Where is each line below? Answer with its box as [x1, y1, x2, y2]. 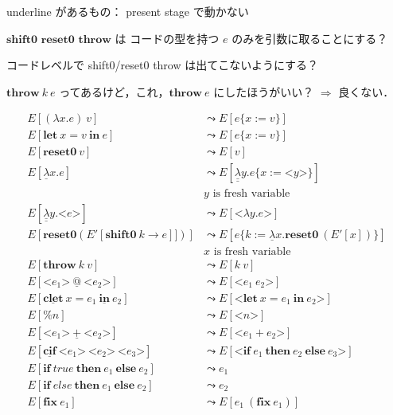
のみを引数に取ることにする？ [232, 29, 388, 46]
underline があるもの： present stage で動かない [6, 3, 249, 19]
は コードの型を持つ [115, 29, 220, 46]
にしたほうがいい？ [213, 83, 314, 100]
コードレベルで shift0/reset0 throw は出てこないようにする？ [6, 57, 319, 73]
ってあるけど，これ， [59, 83, 169, 100]
